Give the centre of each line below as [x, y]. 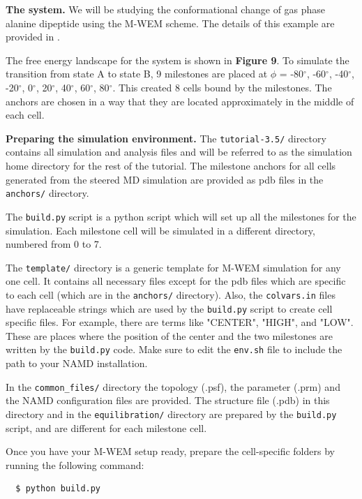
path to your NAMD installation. [77, 363]
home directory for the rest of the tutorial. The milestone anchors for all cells [171, 165]
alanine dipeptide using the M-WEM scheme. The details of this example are [170, 23]
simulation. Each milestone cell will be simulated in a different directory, [160, 230]
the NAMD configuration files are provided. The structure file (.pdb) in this [168, 400]
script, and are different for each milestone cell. [106, 427]
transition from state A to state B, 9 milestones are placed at [137, 74]
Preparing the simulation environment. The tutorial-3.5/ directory [166, 138]
